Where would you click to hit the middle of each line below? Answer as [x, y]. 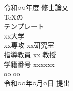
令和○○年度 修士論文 [36, 7]
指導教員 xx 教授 [30, 54]
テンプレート [24, 26]
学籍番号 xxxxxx [29, 64]
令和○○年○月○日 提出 [37, 83]
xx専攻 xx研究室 [29, 45]
